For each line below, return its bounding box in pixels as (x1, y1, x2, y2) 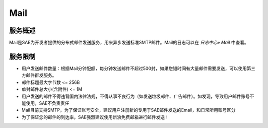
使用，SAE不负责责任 (25, 100, 69, 106)
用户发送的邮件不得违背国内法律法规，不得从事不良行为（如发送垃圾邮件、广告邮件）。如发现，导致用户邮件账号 (21, 93, 250, 99)
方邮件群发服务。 (21, 72, 57, 78)
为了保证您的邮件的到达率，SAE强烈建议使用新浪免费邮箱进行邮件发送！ (21, 114, 170, 120)
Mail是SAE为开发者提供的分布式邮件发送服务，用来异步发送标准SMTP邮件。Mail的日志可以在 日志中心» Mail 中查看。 (9, 40, 249, 46)
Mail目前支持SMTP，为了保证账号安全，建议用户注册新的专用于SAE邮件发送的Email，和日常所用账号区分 (21, 107, 236, 113)
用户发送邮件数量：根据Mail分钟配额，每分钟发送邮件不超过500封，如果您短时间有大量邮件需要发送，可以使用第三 (21, 65, 256, 71)
